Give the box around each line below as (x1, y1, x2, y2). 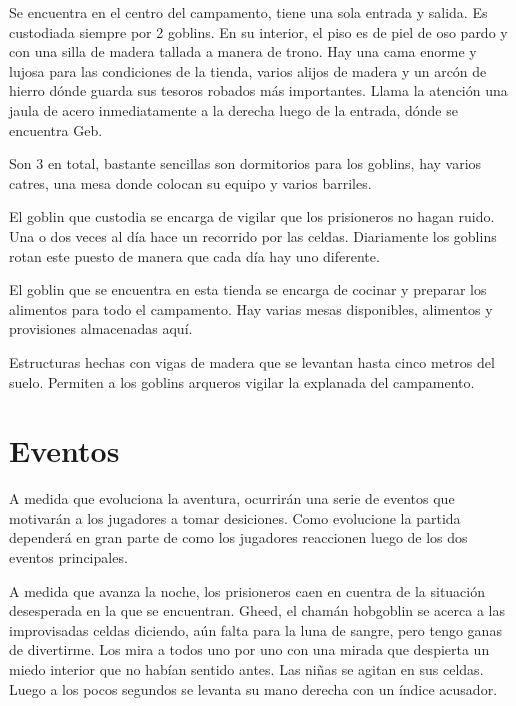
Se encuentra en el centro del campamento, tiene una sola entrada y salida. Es (9, 2, 488, 22)
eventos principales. (9, 547, 128, 567)
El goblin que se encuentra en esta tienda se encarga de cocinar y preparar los (9, 279, 487, 300)
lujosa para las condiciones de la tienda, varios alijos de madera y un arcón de (9, 60, 487, 81)
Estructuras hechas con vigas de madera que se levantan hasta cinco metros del (9, 351, 495, 372)
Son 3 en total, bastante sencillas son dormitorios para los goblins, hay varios (9, 153, 482, 174)
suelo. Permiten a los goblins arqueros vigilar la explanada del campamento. (9, 371, 475, 392)
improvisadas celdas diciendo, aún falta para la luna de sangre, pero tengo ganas (9, 619, 502, 640)
